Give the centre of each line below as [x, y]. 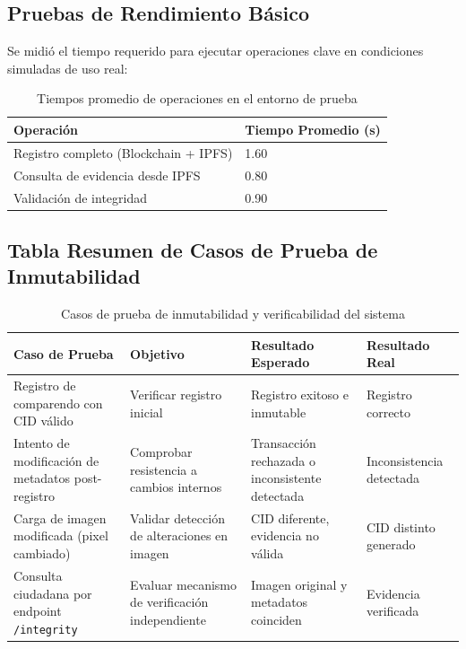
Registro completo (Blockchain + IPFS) [123, 152]
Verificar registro [176, 395]
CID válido [43, 421]
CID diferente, [290, 517]
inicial [147, 412]
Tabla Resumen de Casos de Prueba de [193, 250]
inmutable [279, 412]
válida [268, 553]
